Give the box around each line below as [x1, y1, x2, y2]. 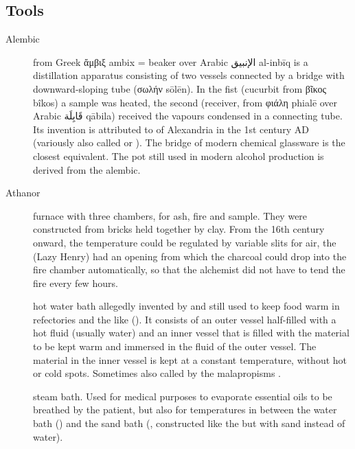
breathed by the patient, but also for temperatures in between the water [33, 402, 337, 417]
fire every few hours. [33, 275, 118, 290]
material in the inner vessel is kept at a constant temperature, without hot [33, 352, 347, 367]
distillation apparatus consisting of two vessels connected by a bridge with [33, 68, 345, 82]
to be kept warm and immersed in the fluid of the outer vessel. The [33, 339, 317, 354]
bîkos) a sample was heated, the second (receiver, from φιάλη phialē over [33, 95, 338, 109]
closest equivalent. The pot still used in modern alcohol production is [33, 148, 324, 163]
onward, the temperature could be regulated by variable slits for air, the [33, 235, 336, 249]
